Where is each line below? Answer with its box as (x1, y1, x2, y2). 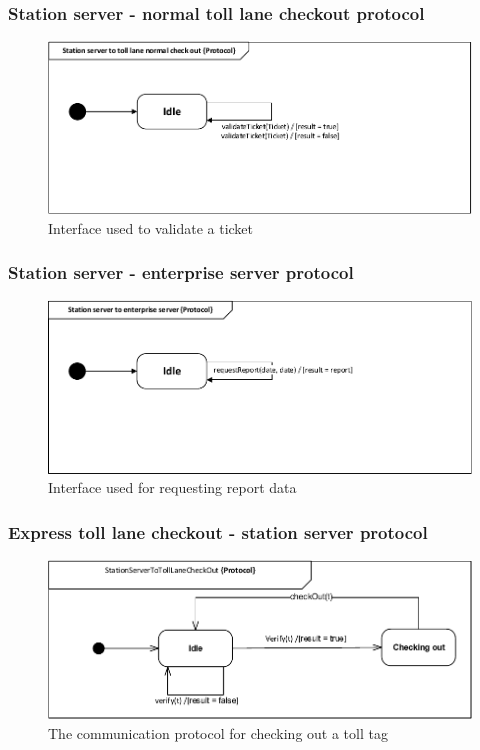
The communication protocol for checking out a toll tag (48, 722, 388, 743)
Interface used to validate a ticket (48, 217, 254, 238)
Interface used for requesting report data (48, 477, 297, 498)
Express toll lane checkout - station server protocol (8, 519, 428, 544)
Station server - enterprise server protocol (8, 260, 354, 285)
